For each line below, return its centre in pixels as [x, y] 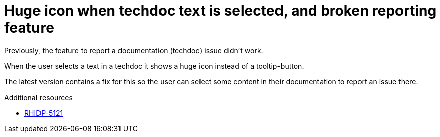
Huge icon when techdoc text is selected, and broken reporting [221, 11]
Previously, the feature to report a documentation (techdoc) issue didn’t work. [134, 50]
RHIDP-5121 [44, 113]
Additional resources [38, 97]
